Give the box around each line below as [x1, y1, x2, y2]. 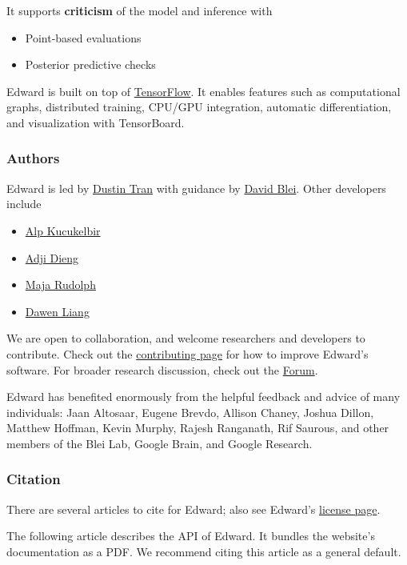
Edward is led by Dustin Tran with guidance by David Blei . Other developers [6, 179, 386, 196]
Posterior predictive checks [25, 56, 156, 73]
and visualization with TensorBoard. [6, 114, 185, 130]
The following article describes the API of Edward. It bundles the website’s [6, 527, 375, 544]
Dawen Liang [25, 303, 90, 319]
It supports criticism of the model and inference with [6, 2, 273, 18]
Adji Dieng [25, 249, 79, 266]
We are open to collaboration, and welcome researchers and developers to [6, 330, 365, 347]
